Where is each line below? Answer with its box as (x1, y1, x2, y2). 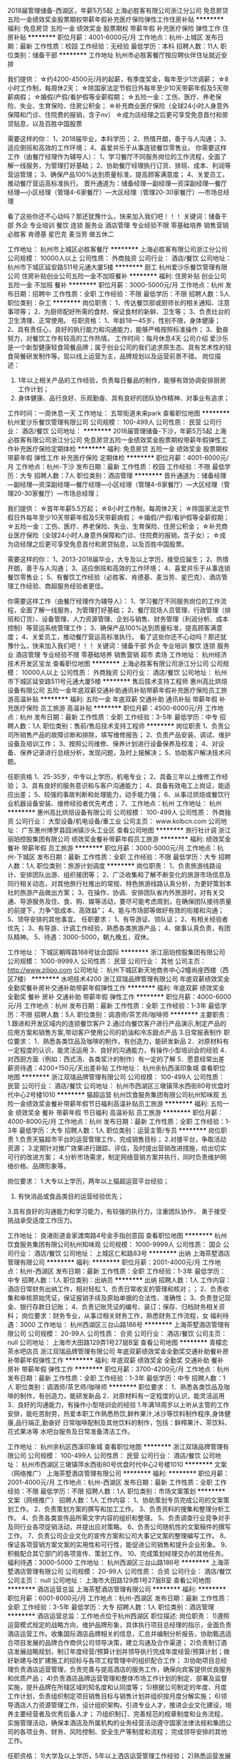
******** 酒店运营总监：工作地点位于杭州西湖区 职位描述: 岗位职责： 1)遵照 (7, 1611, 230, 1620)
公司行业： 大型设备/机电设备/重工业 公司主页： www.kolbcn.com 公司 (15, 817, 221, 825)
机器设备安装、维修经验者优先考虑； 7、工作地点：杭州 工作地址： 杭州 (13, 799, 222, 808)
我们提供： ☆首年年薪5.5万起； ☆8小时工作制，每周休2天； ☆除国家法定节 (7, 505, 230, 512)
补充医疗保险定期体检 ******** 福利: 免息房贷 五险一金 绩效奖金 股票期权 (13, 445, 229, 453)
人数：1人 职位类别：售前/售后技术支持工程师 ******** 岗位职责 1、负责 (13, 722, 224, 730)
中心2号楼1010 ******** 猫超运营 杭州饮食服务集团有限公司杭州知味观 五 (13, 1090, 228, 1099)
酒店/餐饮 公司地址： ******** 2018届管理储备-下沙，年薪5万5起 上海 (21, 427, 227, 435)
